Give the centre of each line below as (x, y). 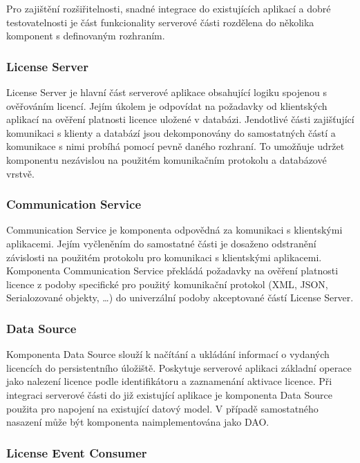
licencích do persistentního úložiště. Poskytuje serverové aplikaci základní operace (179, 367)
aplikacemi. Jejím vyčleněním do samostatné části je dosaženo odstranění (161, 243)
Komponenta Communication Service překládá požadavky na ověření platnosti (172, 271)
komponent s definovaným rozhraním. (86, 36)
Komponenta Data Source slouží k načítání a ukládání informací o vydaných (168, 354)
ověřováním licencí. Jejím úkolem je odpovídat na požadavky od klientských (167, 105)
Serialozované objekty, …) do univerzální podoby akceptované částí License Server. (180, 297)
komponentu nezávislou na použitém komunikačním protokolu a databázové (167, 159)
